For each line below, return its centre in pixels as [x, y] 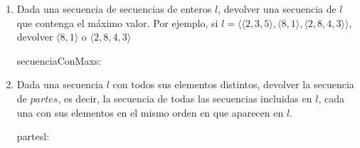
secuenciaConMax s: [59, 60]
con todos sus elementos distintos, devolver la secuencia [233, 84]
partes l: [33, 136]
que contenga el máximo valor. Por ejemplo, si [117, 22]
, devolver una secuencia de [277, 9]
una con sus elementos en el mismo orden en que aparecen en [150, 112]
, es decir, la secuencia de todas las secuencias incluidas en [185, 98]
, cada [331, 98]
